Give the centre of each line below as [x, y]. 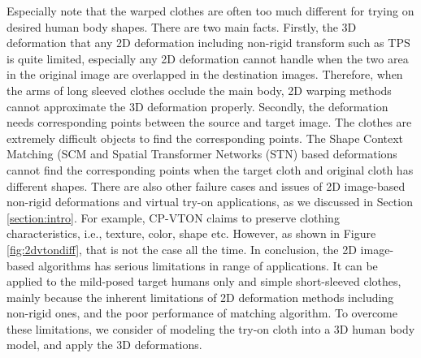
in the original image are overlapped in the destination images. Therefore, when [205, 74]
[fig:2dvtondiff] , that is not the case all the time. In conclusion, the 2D [182, 249]
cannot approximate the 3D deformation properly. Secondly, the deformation [197, 106]
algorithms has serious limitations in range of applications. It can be [208, 265]
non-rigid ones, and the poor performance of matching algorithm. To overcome [202, 313]
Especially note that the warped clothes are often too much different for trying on [210, 11]
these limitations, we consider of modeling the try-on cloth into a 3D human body [211, 328]
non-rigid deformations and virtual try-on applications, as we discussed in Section [210, 202]
